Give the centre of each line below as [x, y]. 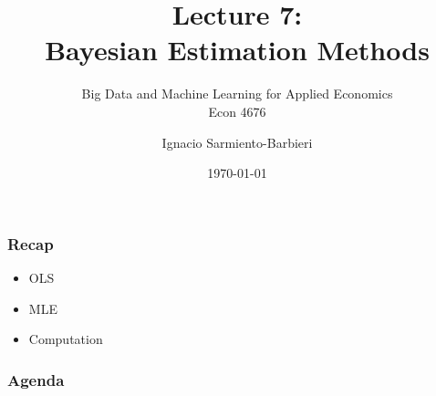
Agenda [36, 379]
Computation [66, 339]
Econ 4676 [237, 111]
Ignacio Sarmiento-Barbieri [237, 142]
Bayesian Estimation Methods [237, 50]
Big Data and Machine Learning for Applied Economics [237, 94]
